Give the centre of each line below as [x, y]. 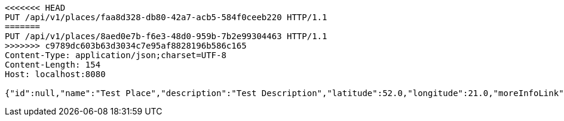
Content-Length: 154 [53, 65]
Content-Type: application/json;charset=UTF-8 [116, 55]
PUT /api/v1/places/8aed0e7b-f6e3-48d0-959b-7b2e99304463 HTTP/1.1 [166, 36]
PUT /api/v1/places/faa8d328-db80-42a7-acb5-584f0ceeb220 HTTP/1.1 [166, 17]
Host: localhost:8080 [55, 74]
